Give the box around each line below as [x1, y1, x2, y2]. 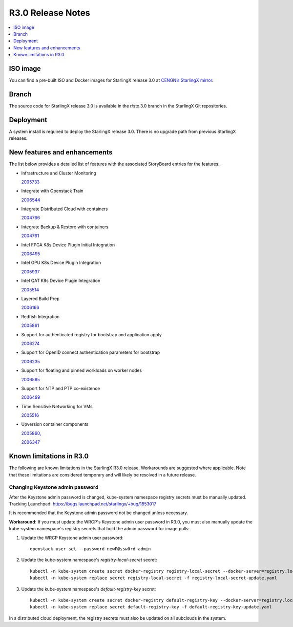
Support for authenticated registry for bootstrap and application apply [21, 331, 162, 337]
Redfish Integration [21, 313, 60, 320]
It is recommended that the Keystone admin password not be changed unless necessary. [9, 510, 188, 516]
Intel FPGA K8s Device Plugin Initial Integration [21, 242, 115, 248]
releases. [9, 135, 28, 141]
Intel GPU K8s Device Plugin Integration [21, 259, 101, 266]
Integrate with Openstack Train [21, 188, 84, 194]
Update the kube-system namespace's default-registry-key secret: [21, 586, 156, 592]
